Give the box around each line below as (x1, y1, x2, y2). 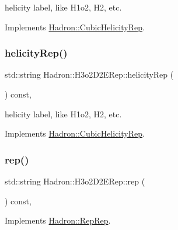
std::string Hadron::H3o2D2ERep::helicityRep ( (5, 68, 174, 81)
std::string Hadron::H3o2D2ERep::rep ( (5, 175, 145, 187)
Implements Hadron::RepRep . (5, 214, 111, 226)
